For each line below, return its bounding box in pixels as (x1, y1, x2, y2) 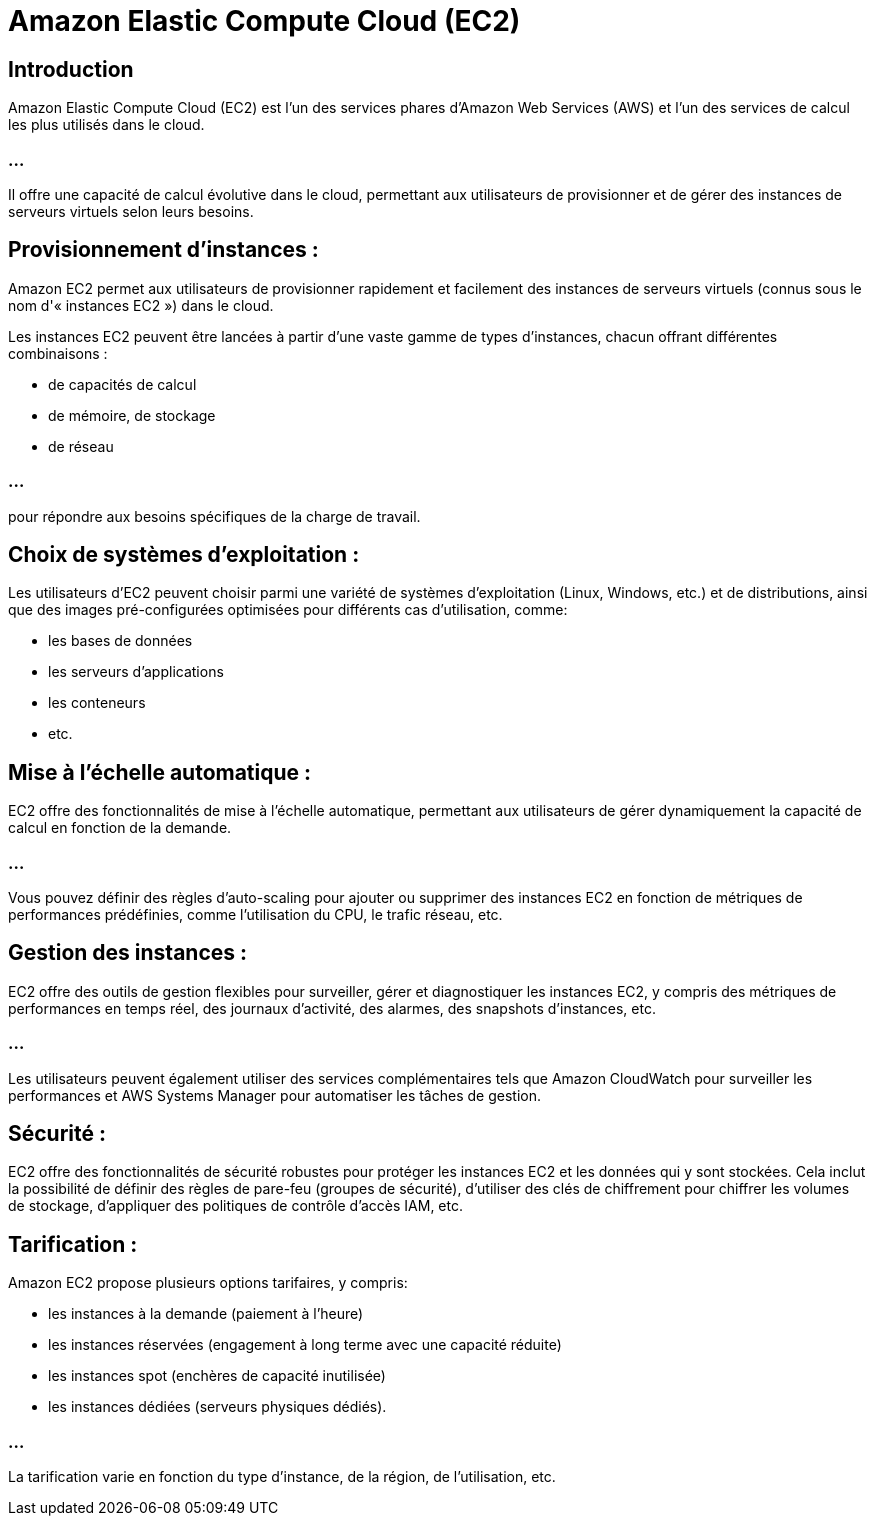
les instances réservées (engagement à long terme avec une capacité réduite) (48, 1336, 562, 1354)
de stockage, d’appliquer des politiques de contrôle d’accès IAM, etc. (8, 1197, 464, 1215)
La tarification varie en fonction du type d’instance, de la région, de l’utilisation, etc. (8, 1467, 556, 1485)
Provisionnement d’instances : (8, 237, 319, 263)
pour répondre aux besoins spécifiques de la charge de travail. (8, 507, 421, 525)
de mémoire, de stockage (48, 406, 216, 424)
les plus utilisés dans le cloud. (8, 116, 205, 134)
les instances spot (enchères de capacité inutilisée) (48, 1367, 386, 1385)
